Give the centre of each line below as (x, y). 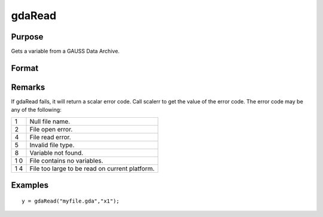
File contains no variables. (66, 160)
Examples (30, 185)
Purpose (27, 37)
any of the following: (36, 110)
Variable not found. (57, 152)
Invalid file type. (52, 145)
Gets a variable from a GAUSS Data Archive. (65, 51)
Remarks (28, 87)
